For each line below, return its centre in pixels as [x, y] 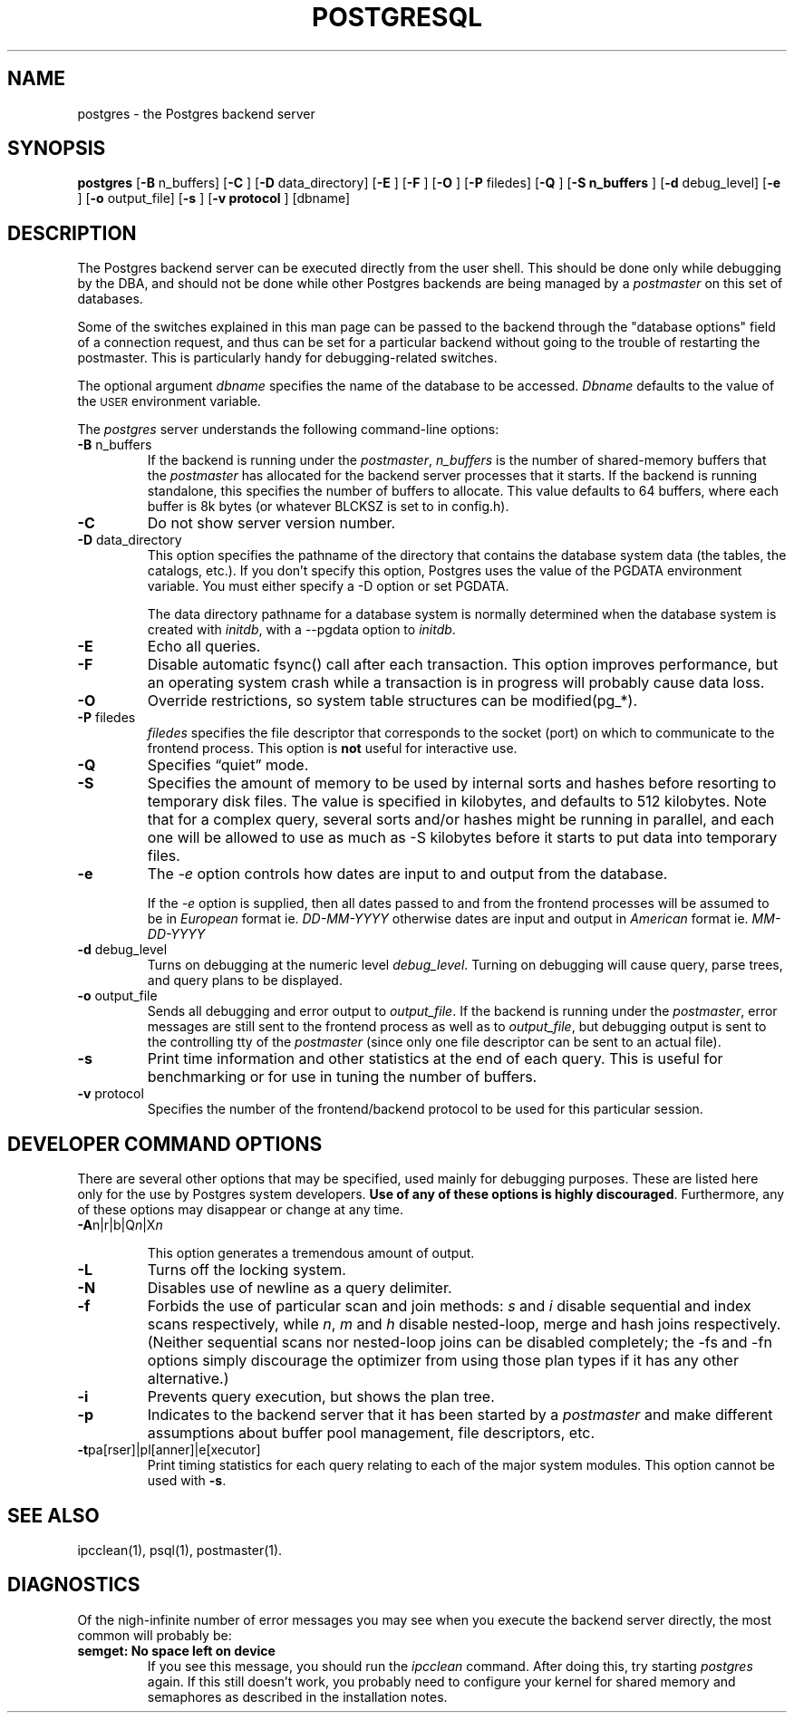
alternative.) [188, 1379]
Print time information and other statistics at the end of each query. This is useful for [435, 1059]
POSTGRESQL [397, 17]
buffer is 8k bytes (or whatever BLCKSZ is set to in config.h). [328, 507]
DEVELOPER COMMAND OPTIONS [165, 1144]
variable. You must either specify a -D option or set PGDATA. [328, 586]
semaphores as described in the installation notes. [297, 1696]
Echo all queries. [204, 647]
